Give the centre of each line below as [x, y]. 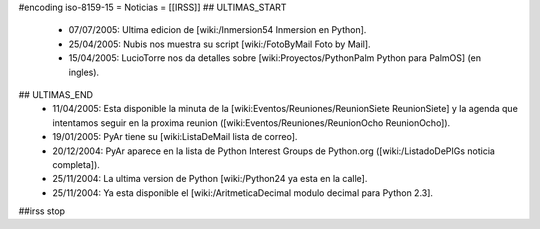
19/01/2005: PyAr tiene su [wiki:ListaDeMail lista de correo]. [175, 137]
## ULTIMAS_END [56, 94]
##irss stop [41, 211]
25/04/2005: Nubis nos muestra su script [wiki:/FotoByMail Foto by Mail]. [219, 44]
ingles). [84, 72]
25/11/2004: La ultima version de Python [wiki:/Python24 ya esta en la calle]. [210, 179]
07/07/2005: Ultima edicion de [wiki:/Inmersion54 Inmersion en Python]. [217, 30]
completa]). [76, 164]
